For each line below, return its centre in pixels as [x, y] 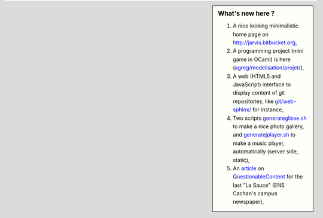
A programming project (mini [268, 51]
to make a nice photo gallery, [269, 126]
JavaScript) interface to [262, 84]
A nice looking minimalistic [266, 26]
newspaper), [249, 202]
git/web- [285, 101]
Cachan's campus [255, 193]
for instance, [268, 110]
